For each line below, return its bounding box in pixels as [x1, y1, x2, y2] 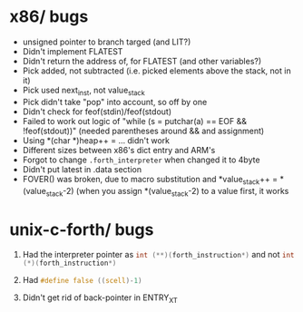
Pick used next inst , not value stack [22, 84, 145, 97]
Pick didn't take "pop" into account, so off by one [22, 96, 208, 107]
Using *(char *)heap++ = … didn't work [22, 134, 171, 146]
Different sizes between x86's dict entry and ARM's [22, 144, 216, 155]
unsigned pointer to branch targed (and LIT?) [22, 36, 191, 47]
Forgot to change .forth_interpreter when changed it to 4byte [22, 154, 260, 165]
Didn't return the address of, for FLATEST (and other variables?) [22, 55, 262, 66]
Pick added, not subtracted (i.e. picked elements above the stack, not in [22, 65, 292, 76]
